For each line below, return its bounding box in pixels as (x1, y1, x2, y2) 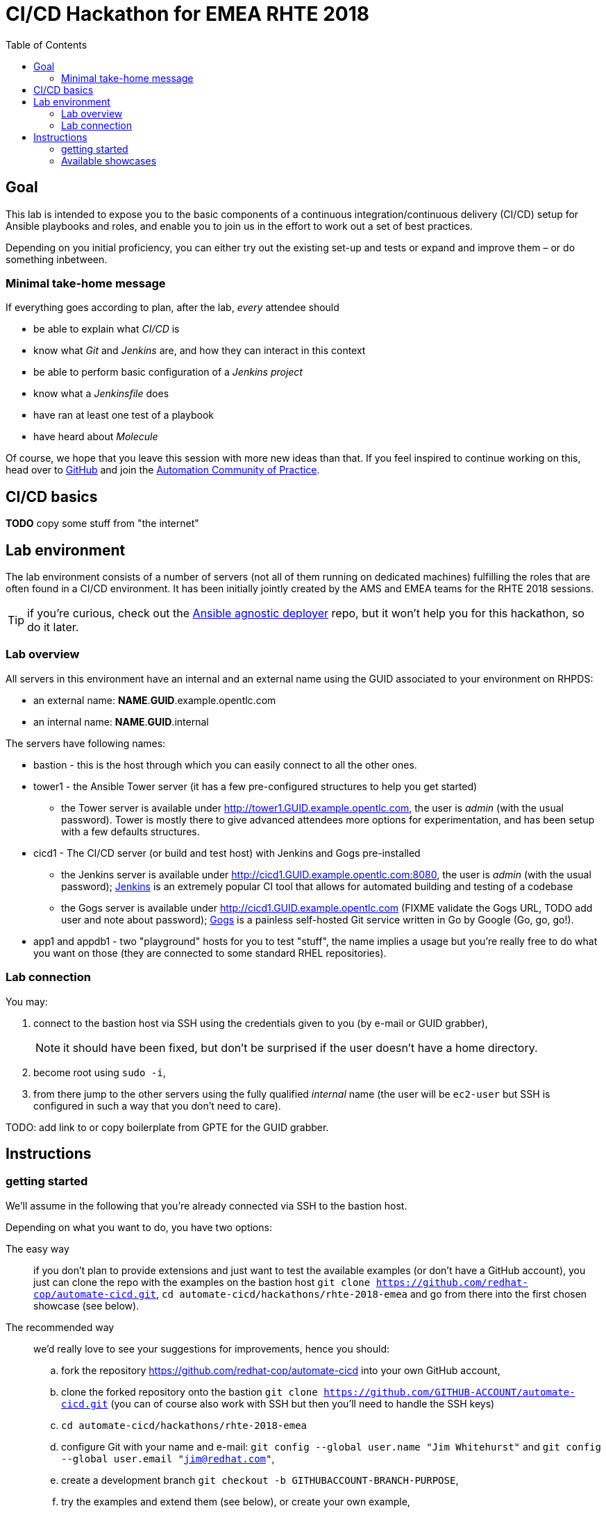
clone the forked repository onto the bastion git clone (61, 1385, 318, 1398)
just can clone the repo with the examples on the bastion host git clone (33, 1276, 371, 1288)
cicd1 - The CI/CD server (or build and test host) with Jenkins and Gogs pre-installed (33, 846, 421, 859)
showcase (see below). (33, 1299, 140, 1312)
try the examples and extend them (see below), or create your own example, (61, 1495, 410, 1507)
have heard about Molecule (33, 431, 158, 443)
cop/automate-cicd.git (33, 1288, 157, 1300)
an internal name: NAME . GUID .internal (33, 715, 209, 728)
